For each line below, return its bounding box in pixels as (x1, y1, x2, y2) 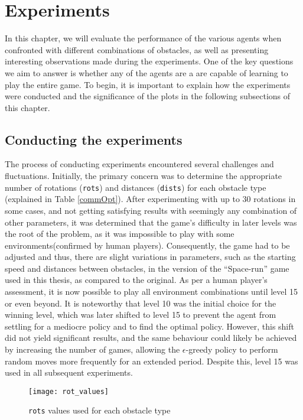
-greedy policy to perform (185, 343, 278, 356)
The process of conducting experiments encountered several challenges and (5, 158, 274, 170)
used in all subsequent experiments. (5, 366, 133, 379)
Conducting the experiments (5, 130, 183, 148)
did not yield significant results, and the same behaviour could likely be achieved (5, 331, 297, 344)
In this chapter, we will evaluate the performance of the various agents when (5, 32, 282, 44)
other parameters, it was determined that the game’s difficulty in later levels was (5, 216, 297, 228)
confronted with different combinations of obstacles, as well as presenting (5, 43, 269, 56)
